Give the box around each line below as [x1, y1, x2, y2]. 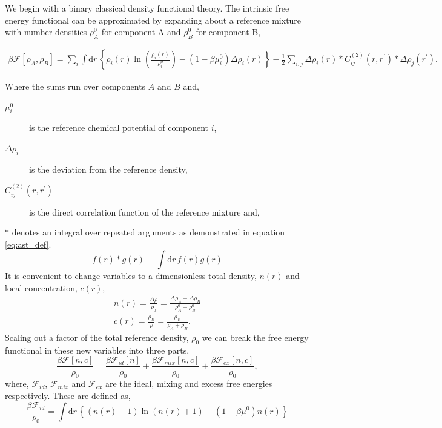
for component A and [101, 25, 181, 38]
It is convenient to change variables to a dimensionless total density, [5, 269, 257, 282]
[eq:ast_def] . [5, 237, 51, 250]
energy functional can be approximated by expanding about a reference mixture [5, 13, 302, 26]
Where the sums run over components [5, 80, 146, 93]
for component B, [196, 25, 261, 38]
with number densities [5, 25, 87, 38]
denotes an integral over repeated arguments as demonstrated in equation [12, 226, 285, 239]
